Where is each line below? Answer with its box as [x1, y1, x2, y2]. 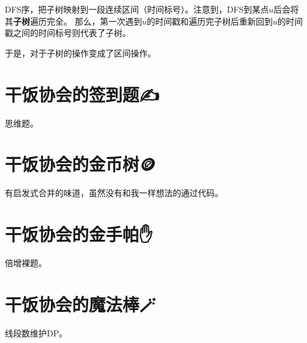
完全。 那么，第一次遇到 [46, 14, 142, 27]
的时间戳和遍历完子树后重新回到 [146, 14, 273, 27]
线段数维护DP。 [5, 326, 68, 339]
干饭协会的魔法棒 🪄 [5, 291, 156, 316]
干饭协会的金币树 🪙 [5, 152, 156, 176]
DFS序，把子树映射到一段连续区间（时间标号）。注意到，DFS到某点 [5, 3, 269, 15]
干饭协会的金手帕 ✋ [5, 222, 153, 246]
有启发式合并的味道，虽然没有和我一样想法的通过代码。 [5, 186, 223, 199]
